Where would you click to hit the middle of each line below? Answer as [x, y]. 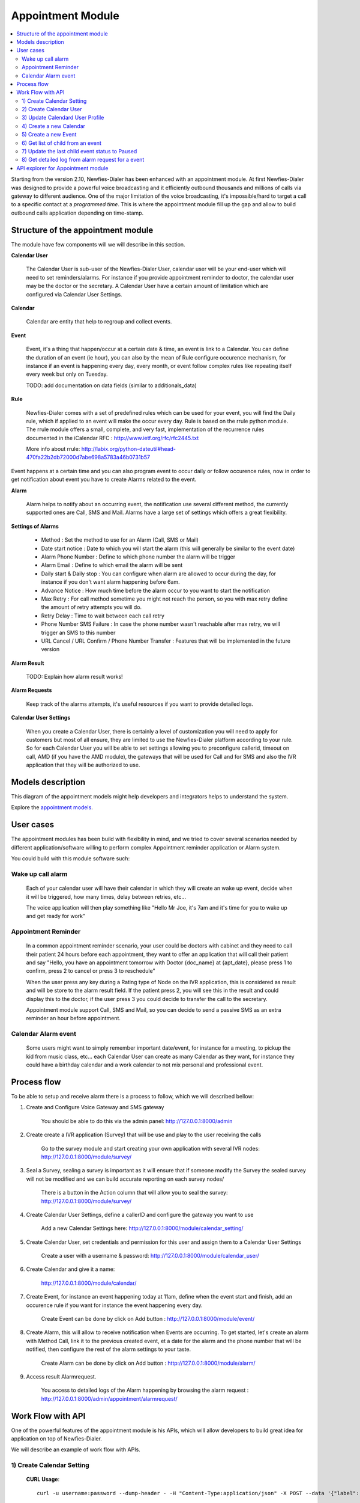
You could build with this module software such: [70, 859]
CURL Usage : [43, 1480]
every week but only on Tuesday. [67, 374]
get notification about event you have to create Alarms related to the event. [104, 479]
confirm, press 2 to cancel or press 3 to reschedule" [91, 971]
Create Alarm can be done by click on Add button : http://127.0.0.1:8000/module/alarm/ [148, 1363]
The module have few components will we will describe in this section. [98, 244]
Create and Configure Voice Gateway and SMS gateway [95, 1107]
